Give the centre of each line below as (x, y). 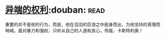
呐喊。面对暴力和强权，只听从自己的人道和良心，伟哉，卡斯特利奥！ (74, 30)
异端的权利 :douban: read (55, 10)
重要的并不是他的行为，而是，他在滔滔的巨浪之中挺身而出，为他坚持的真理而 (83, 24)
